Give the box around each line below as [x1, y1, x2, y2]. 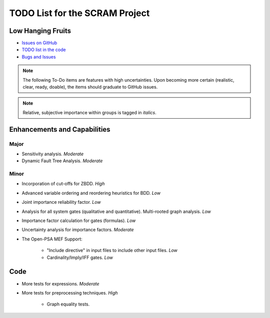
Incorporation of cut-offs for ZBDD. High [21, 181, 105, 187]
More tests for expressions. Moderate [21, 280, 99, 286]
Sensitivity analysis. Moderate [21, 151, 84, 157]
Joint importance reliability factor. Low [21, 199, 101, 205]
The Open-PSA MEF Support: [21, 236, 82, 242]
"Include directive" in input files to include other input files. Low [46, 247, 177, 253]
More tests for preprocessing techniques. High [21, 289, 118, 295]
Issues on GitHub [21, 40, 57, 46]
